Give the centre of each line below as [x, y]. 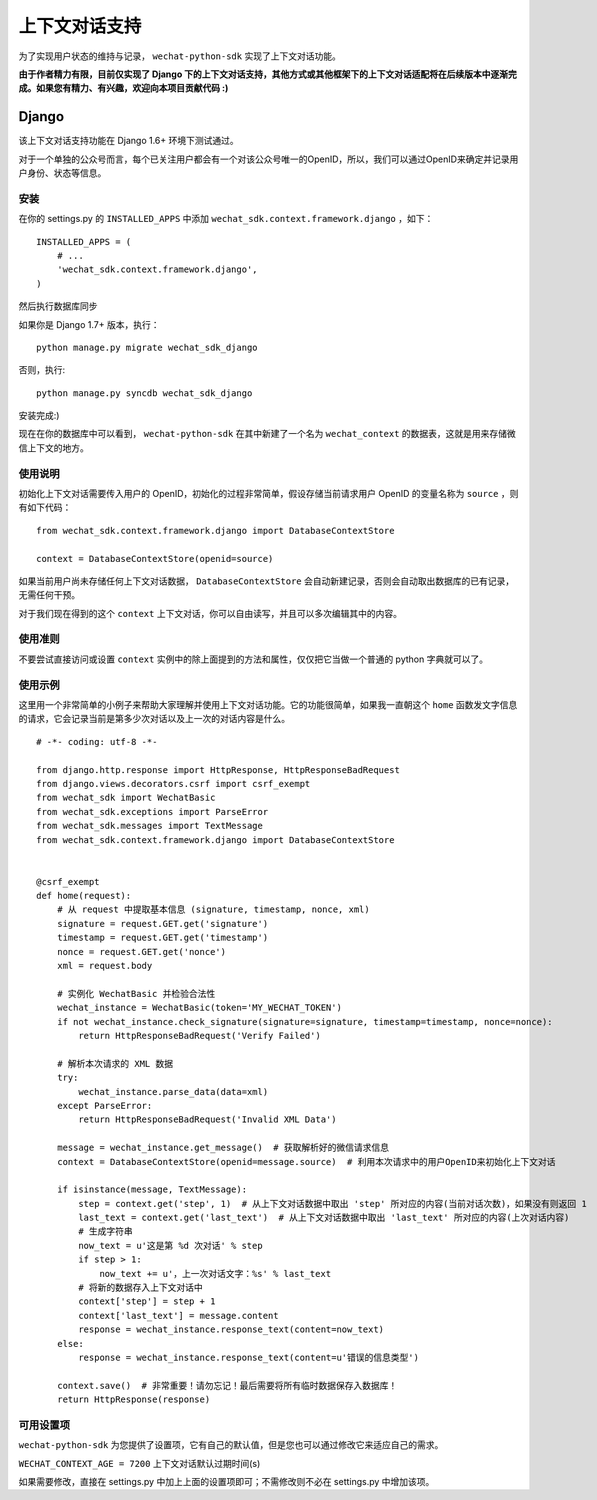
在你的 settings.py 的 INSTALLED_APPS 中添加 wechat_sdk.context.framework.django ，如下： [226, 219]
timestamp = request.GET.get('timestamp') [162, 938]
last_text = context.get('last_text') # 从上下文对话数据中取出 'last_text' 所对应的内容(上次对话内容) [324, 1218]
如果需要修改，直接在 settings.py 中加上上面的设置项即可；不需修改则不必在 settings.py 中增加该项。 [226, 1482]
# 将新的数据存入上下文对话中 [141, 1288]
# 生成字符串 [106, 1231]
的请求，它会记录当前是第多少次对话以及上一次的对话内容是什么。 [154, 719]
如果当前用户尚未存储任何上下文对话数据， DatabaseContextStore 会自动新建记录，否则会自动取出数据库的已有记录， [266, 581]
